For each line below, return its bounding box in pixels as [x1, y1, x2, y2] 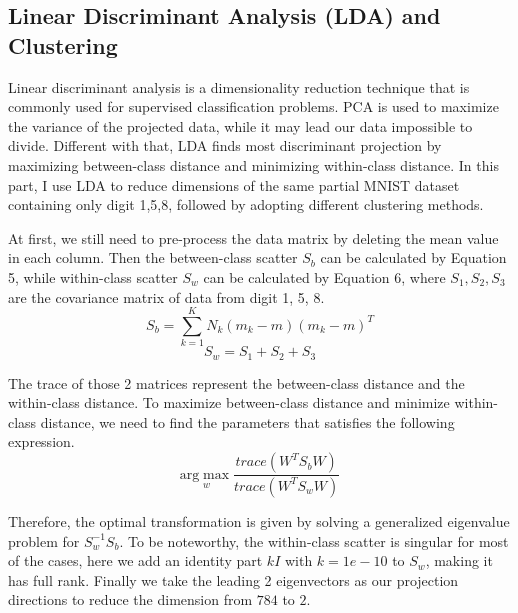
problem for [8, 530, 80, 551]
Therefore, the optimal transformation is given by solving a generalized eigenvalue [8, 510, 510, 531]
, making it [425, 550, 493, 571]
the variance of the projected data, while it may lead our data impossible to [8, 115, 473, 136]
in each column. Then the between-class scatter [8, 247, 298, 268]
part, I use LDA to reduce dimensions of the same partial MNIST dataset [8, 174, 460, 195]
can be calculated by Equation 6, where [203, 266, 446, 287]
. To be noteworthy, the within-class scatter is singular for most [119, 530, 509, 551]
